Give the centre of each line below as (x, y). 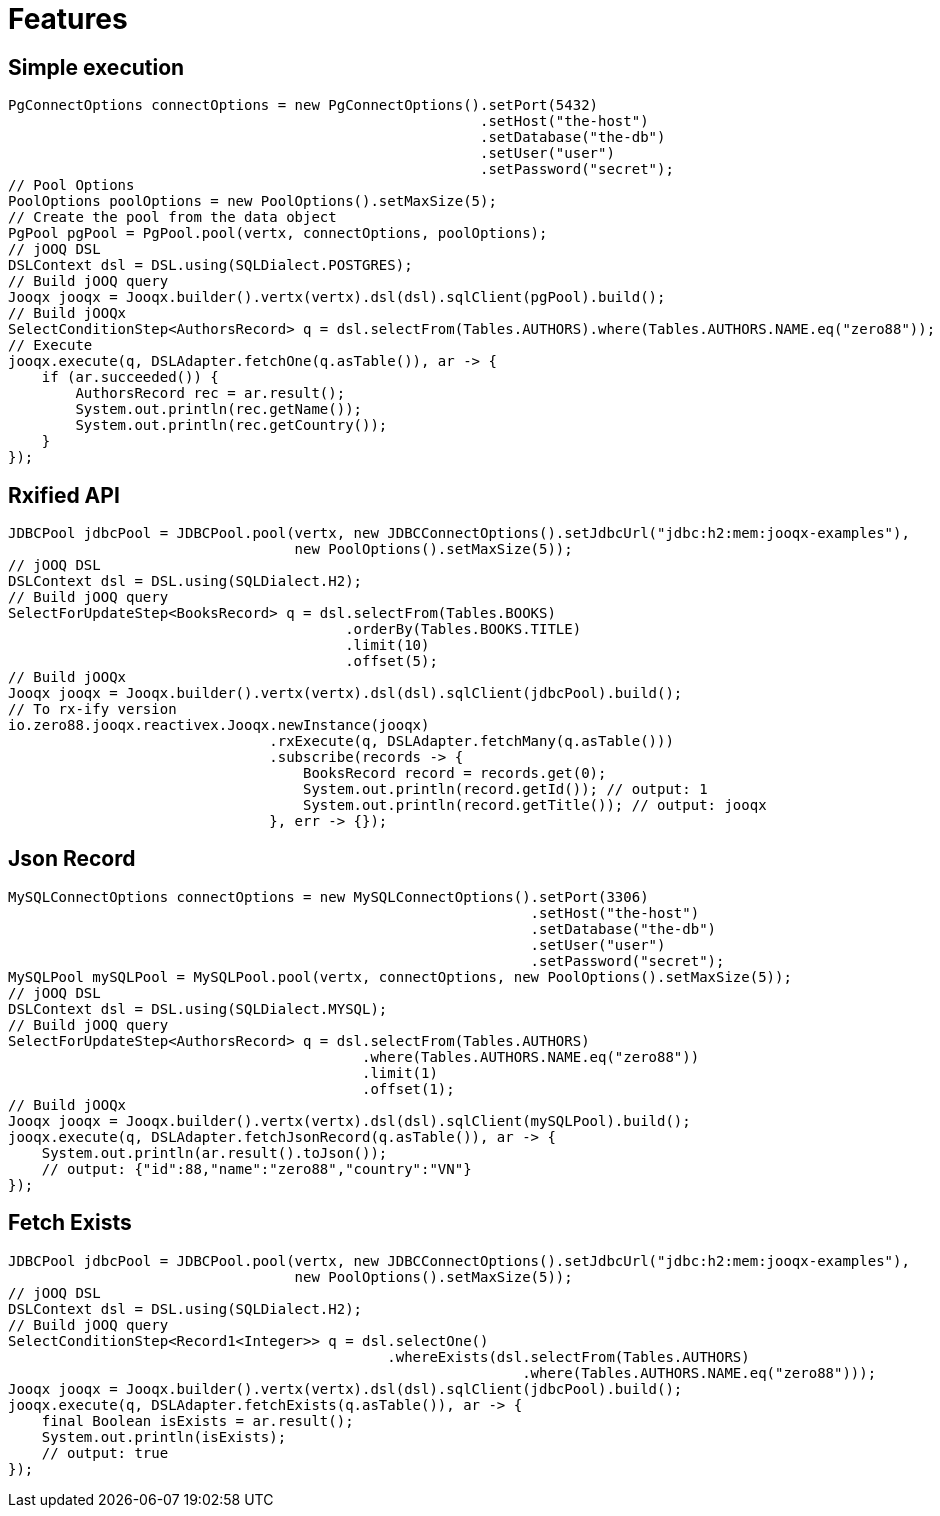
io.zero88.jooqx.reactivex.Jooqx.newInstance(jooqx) (219, 725)
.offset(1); (408, 1088)
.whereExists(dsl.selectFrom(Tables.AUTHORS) (568, 1356)
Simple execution (96, 67)
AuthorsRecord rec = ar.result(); (210, 393)
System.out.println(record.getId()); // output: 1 (505, 789)
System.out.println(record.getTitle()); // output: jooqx (535, 805)
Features (68, 19)
